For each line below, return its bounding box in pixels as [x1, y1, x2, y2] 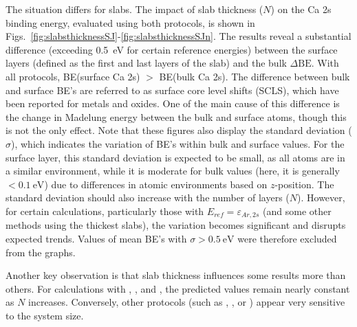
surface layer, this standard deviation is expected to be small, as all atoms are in [6, 150, 345, 164]
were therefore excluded [237, 231, 337, 245]
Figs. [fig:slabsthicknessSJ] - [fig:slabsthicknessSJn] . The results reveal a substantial [6, 29, 351, 43]
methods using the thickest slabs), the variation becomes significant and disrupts [6, 218, 346, 232]
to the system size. [6, 308, 84, 322]
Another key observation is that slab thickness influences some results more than [6, 268, 346, 282]
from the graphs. [6, 245, 76, 259]
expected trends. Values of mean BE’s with [6, 231, 187, 245]
